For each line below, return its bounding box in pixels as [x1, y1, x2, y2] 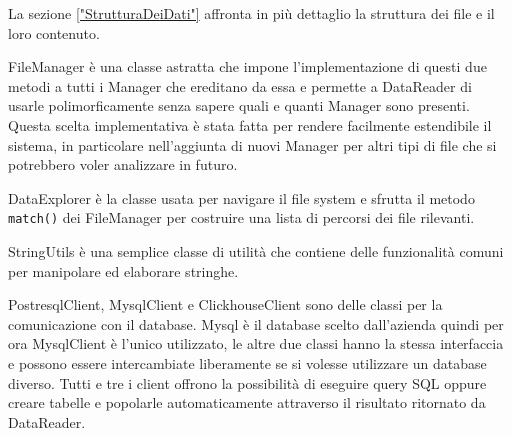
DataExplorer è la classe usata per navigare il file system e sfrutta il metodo [8, 187, 475, 208]
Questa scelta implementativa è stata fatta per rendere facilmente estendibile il [8, 114, 492, 135]
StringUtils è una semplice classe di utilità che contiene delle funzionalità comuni [8, 241, 504, 261]
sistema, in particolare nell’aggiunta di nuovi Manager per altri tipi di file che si [8, 134, 497, 155]
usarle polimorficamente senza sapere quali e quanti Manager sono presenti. [8, 95, 470, 116]
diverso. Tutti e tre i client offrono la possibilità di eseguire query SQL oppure [8, 372, 487, 393]
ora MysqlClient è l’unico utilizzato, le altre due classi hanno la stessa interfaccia [8, 333, 504, 354]
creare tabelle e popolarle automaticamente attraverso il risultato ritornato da [8, 392, 486, 413]
